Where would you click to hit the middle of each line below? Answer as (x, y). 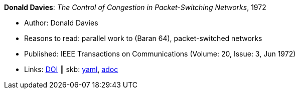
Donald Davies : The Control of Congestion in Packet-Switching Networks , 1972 (135, 7)
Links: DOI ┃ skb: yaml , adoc (71, 69)
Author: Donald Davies (61, 23)
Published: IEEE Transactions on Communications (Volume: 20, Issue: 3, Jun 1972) (160, 54)
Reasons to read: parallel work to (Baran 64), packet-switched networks (143, 38)
